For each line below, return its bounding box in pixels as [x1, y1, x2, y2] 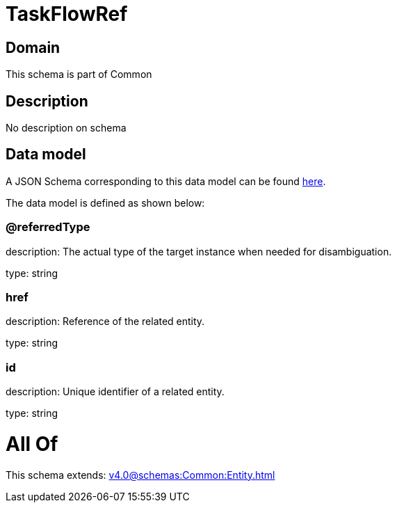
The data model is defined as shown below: [6, 196, 205, 209]
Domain [6, 38, 60, 56]
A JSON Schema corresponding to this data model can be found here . [6, 175, 326, 187]
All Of [6, 431, 58, 456]
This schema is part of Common [6, 68, 152, 81]
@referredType [6, 220, 90, 235]
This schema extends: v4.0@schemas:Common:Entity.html [6, 468, 275, 481]
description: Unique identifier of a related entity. [6, 386, 225, 398]
